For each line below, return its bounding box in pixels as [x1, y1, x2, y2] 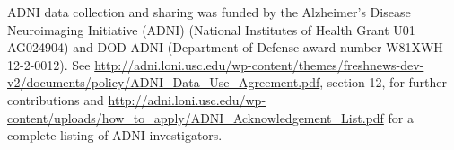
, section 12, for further [319, 73, 448, 92]
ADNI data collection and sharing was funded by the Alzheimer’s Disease [7, 3, 411, 21]
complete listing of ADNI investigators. [7, 126, 223, 145]
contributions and [7, 90, 104, 109]
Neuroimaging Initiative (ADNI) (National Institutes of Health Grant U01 [7, 20, 415, 39]
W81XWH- [386, 38, 448, 57]
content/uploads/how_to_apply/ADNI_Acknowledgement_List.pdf [7, 108, 384, 127]
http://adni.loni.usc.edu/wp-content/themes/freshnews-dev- [94, 55, 424, 74]
